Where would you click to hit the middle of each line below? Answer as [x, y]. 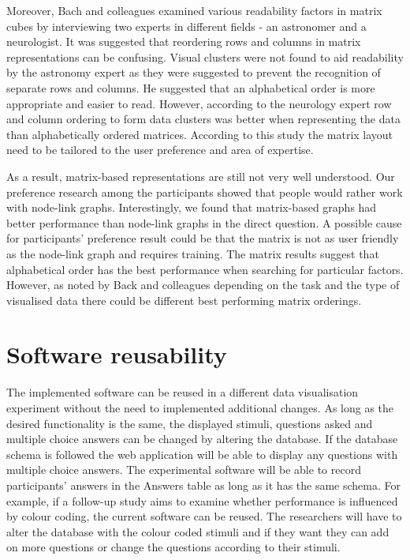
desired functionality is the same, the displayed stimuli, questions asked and [190, 423]
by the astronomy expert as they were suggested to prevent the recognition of [194, 72]
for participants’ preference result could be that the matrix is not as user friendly [203, 238]
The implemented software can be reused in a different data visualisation [183, 392]
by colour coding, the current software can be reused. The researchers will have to [204, 516]
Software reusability [117, 354]
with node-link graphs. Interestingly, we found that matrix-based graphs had [192, 207]
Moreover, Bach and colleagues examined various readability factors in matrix [194, 10]
